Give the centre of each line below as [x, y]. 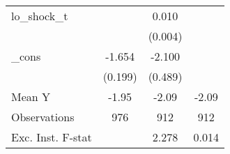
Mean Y [31, 97]
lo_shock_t [40, 16]
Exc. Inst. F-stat [52, 137]
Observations [43, 117]
